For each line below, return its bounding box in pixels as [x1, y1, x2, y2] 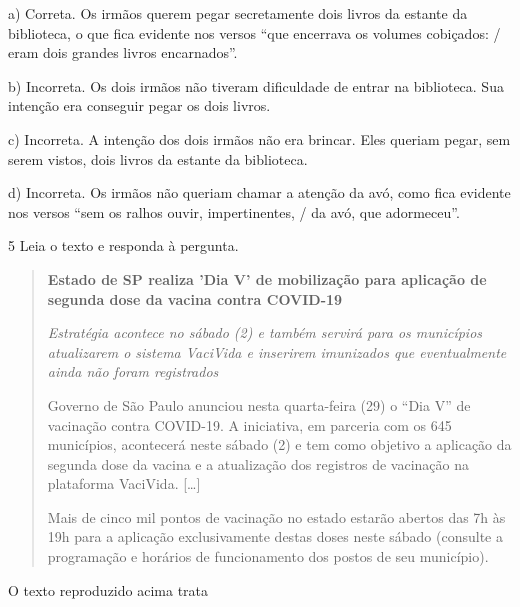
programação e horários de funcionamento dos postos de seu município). [47, 546, 489, 567]
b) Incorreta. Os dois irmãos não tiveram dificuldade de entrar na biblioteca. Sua [8, 75, 504, 96]
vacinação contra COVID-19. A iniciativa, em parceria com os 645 [47, 414, 452, 435]
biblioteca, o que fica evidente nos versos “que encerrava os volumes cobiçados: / [8, 22, 501, 43]
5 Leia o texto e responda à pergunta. [8, 235, 239, 256]
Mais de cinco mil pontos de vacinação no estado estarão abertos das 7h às [47, 506, 506, 527]
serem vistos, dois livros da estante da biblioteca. [8, 148, 308, 169]
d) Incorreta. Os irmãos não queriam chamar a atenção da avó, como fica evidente [8, 182, 511, 203]
